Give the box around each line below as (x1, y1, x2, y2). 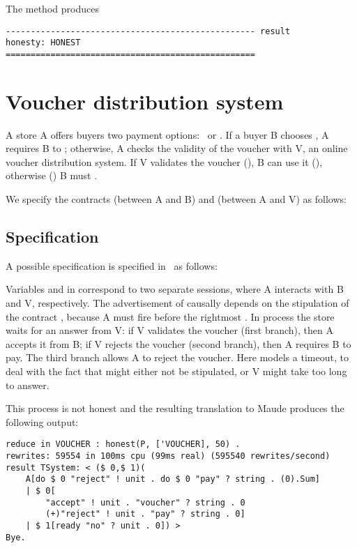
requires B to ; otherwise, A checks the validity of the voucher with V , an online (6, 141, 348, 155)
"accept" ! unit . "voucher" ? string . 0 (45, 497, 245, 508)
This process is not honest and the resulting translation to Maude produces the (6, 401, 344, 416)
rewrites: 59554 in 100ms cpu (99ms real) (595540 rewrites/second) (6, 451, 331, 462)
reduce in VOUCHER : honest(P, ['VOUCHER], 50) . (6, 439, 241, 450)
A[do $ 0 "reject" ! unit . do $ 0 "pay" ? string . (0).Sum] (25, 474, 321, 485)
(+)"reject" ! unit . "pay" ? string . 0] (45, 509, 245, 519)
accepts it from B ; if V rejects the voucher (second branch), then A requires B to (6, 336, 351, 351)
